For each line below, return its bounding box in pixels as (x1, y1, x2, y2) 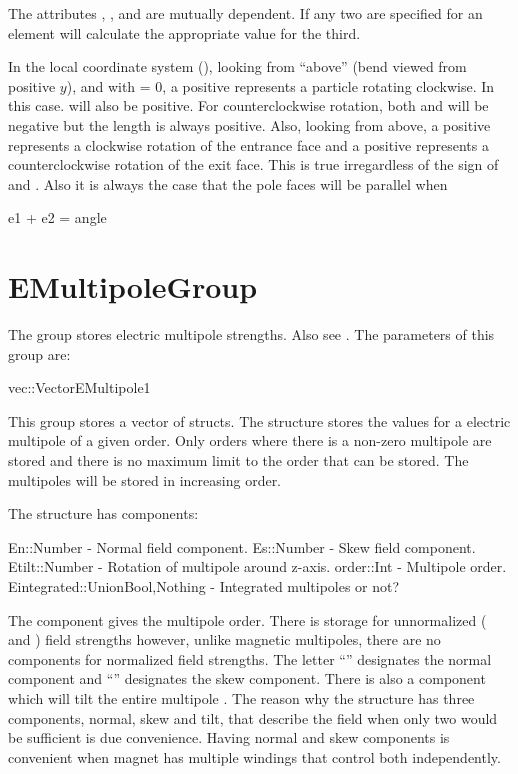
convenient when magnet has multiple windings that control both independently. (8, 746, 501, 767)
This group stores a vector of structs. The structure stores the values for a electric (8, 410, 511, 431)
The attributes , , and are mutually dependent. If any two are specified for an (8, 3, 483, 23)
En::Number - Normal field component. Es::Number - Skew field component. (8, 536, 476, 557)
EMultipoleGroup (8, 266, 258, 307)
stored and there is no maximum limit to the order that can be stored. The (8, 450, 469, 471)
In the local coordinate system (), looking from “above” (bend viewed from (8, 56, 467, 77)
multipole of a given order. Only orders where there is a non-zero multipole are (8, 430, 492, 451)
